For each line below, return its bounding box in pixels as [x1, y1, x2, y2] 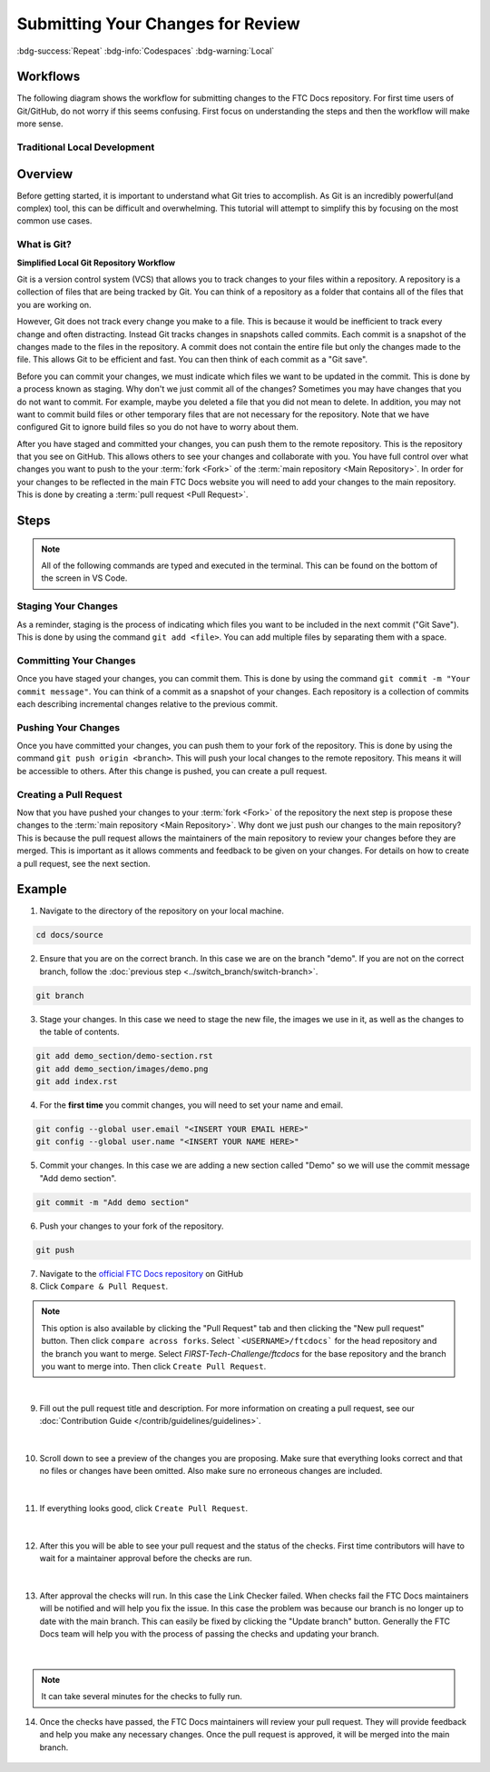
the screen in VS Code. [41, 572, 128, 583]
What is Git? [16, 238, 72, 251]
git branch [35, 991, 84, 1000]
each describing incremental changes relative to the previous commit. [16, 698, 279, 709]
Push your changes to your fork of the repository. [39, 1220, 224, 1231]
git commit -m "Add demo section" [35, 1197, 190, 1208]
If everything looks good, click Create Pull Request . [39, 1503, 249, 1514]
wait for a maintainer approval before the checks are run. [39, 1553, 253, 1564]
